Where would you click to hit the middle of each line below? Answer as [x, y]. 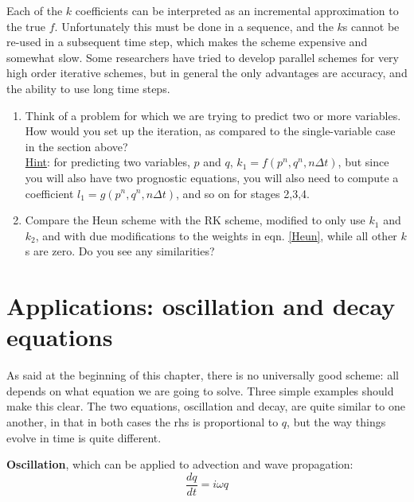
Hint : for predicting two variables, [107, 162]
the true [26, 26]
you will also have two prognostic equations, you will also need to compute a [212, 177]
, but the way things [336, 422]
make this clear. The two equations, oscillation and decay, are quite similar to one [206, 406]
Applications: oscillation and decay [201, 306]
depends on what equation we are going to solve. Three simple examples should [200, 390]
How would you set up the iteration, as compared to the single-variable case [210, 131]
